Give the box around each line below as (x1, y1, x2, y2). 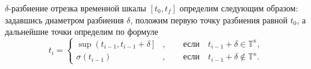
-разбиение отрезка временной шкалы (8, 2, 146, 14)
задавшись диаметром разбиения (5, 13, 124, 26)
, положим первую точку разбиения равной (130, 13, 288, 26)
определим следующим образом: (179, 2, 298, 14)
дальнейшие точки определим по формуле (5, 25, 159, 38)
